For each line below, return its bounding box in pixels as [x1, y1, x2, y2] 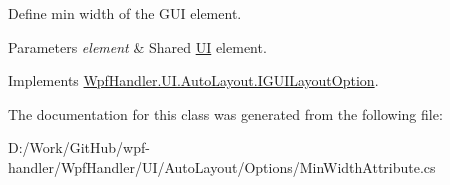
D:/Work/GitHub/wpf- [8, 137, 150, 158]
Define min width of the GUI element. [8, 3, 242, 23]
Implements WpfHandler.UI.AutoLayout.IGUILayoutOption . [8, 70, 379, 91]
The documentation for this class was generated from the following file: [8, 103, 443, 124]
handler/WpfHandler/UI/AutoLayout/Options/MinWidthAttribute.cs [8, 156, 436, 177]
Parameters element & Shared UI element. [8, 36, 267, 57]
